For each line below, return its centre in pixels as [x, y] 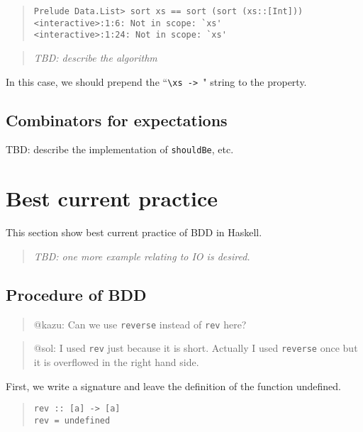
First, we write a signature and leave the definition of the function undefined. [174, 386]
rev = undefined [72, 420]
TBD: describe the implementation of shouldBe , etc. [120, 149]
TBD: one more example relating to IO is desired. [142, 256]
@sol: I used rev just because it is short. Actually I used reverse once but [196, 348]
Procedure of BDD [76, 294]
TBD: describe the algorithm [95, 57]
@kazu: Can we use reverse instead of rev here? [140, 324]
